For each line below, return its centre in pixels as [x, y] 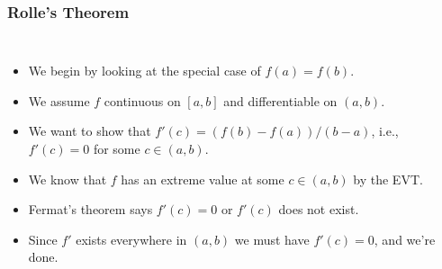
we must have [272, 239]
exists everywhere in [131, 239]
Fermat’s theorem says [90, 209]
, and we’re [405, 239]
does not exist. [319, 209]
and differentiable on [280, 100]
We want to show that [90, 131]
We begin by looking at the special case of [144, 71]
